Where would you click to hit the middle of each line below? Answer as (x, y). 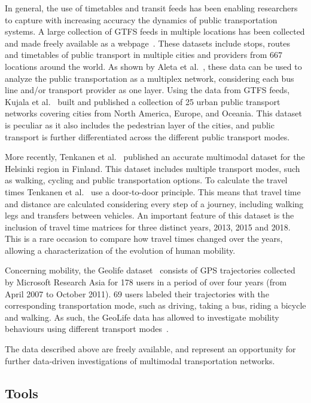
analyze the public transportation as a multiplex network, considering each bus (150, 78)
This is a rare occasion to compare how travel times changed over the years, (144, 239)
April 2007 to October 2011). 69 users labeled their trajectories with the (137, 293)
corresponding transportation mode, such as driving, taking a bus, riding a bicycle (155, 305)
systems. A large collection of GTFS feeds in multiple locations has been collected (155, 31)
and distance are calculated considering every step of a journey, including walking (154, 203)
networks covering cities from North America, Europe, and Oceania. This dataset (153, 113)
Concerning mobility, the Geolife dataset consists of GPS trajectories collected (150, 270)
